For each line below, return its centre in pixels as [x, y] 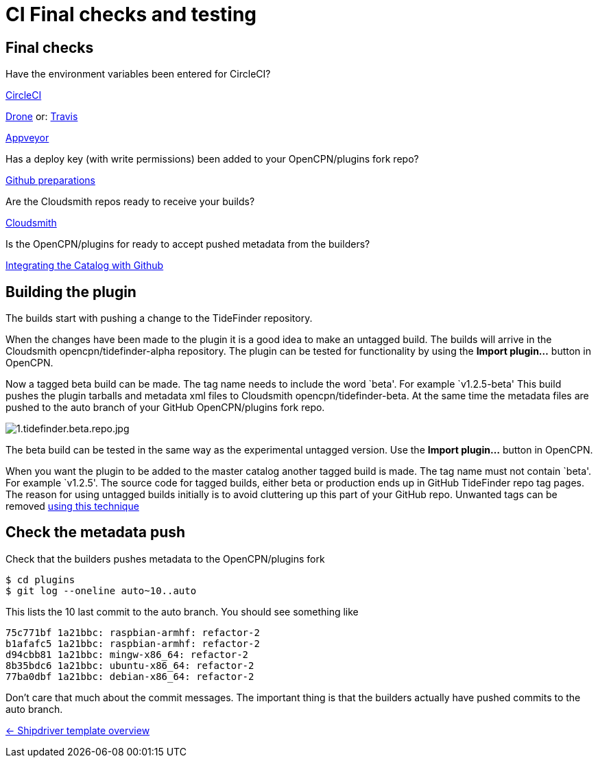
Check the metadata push [96, 532]
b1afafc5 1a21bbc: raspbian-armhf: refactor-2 [133, 643]
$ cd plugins [40, 579]
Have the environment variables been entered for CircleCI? [138, 74]
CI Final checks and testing [131, 14]
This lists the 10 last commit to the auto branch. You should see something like [182, 611]
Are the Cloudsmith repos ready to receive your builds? [130, 202]
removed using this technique [72, 506]
